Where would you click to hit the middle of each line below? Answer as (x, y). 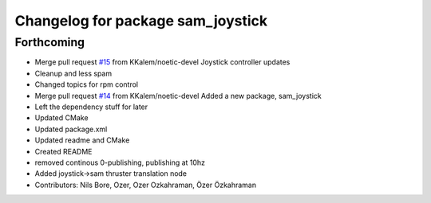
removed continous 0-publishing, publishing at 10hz (120, 162)
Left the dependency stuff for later (91, 107)
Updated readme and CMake (82, 140)
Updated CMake (61, 118)
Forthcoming (50, 42)
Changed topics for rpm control (87, 84)
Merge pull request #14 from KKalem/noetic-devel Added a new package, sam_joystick (178, 96)
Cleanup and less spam (73, 73)
